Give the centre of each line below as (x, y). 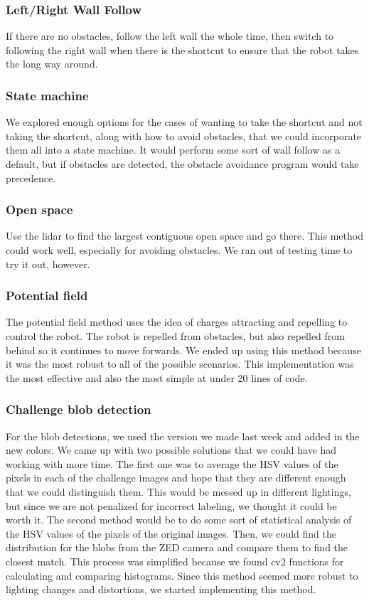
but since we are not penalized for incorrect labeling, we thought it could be (171, 505)
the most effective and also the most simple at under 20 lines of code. (157, 377)
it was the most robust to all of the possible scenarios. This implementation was (180, 364)
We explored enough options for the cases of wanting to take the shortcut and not (184, 122)
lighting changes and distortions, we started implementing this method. (161, 589)
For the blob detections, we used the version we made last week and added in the (183, 436)
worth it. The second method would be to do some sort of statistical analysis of (179, 520)
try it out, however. (48, 264)
